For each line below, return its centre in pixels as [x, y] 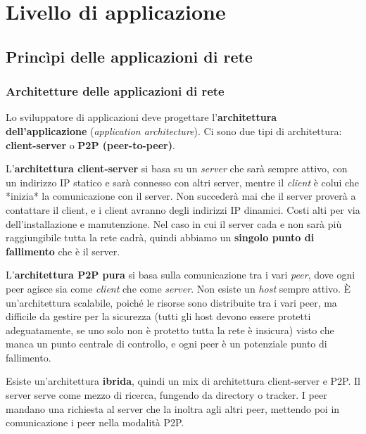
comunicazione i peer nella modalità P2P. [95, 422]
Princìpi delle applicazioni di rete [129, 56]
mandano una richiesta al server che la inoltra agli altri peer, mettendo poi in [173, 408]
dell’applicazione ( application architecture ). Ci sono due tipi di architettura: [174, 130]
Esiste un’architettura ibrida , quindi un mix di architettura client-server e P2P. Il [183, 381]
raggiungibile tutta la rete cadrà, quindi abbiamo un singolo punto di [160, 237]
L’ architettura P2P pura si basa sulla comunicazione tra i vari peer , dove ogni [181, 275]
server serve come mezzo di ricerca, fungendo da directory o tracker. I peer [166, 395]
